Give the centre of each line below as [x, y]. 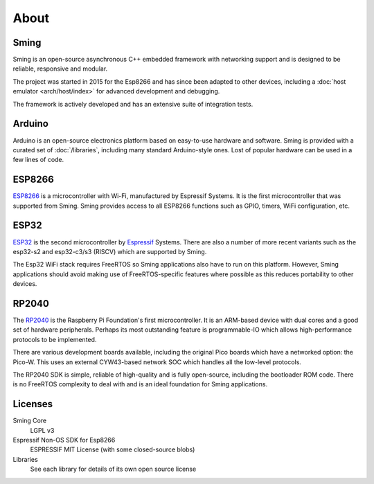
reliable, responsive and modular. [60, 69]
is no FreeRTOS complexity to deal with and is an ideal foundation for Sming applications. [140, 384]
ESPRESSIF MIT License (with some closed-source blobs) [113, 449]
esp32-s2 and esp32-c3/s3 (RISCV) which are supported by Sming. [110, 251]
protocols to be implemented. [55, 339]
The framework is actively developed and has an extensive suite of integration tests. [133, 104]
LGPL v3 [42, 430]
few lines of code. [38, 160]
